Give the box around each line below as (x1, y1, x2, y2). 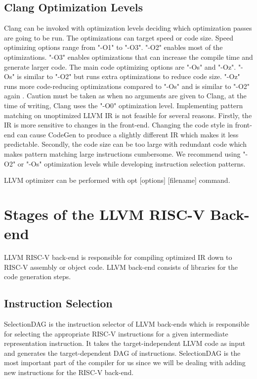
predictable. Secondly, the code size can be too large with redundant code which (4, 139, 247, 149)
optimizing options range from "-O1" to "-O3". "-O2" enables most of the (4, 42, 223, 52)
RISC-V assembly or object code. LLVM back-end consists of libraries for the (4, 261, 238, 272)
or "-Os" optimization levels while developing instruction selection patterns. (17, 158, 246, 168)
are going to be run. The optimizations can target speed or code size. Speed (4, 32, 233, 42)
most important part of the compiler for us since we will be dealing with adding (4, 357, 246, 368)
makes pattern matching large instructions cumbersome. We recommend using (4, 148, 241, 159)
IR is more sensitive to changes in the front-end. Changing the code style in (4, 120, 233, 130)
